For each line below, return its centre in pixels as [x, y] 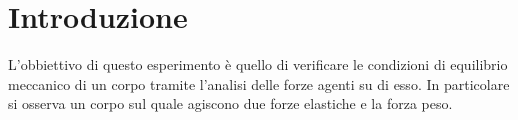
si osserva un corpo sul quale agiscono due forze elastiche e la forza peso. [230, 103]
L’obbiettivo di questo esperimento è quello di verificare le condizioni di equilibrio [258, 64]
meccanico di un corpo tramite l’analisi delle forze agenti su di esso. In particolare [259, 83]
